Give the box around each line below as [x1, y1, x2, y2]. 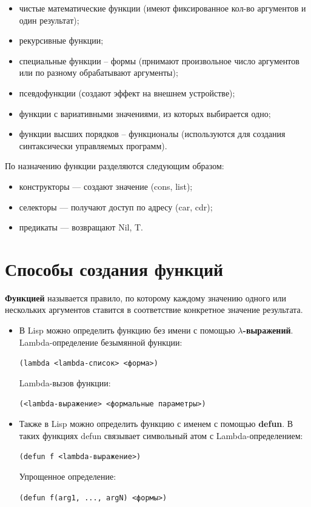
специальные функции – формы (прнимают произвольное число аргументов [19, 54, 299, 67]
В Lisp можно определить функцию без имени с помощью [19, 324, 235, 337]
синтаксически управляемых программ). [19, 139, 167, 152]
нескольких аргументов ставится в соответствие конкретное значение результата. [5, 303, 303, 316]
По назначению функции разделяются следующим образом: [5, 159, 224, 172]
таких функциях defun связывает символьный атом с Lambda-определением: [19, 429, 303, 442]
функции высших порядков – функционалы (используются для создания [19, 127, 286, 140]
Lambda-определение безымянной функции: [19, 335, 182, 348]
